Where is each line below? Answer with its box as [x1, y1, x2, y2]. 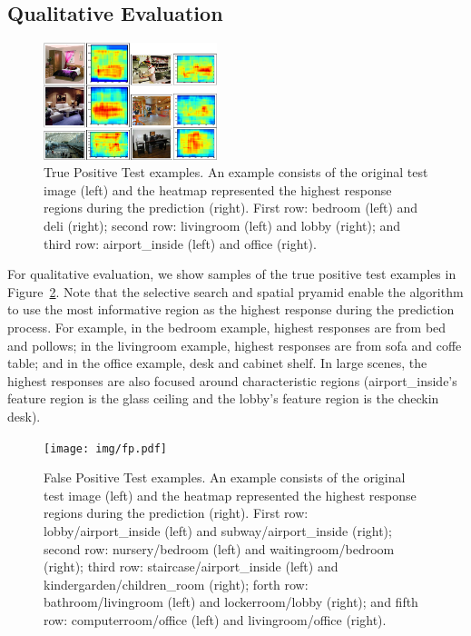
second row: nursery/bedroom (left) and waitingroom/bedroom [44, 539, 395, 558]
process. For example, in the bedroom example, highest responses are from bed [7, 317, 446, 336]
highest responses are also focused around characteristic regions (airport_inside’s [7, 371, 457, 390]
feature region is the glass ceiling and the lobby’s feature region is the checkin [7, 389, 439, 408]
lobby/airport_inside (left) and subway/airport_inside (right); [44, 521, 392, 540]
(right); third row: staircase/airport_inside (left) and [44, 557, 339, 576]
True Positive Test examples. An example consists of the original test [44, 163, 428, 182]
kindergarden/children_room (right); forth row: [44, 574, 309, 593]
